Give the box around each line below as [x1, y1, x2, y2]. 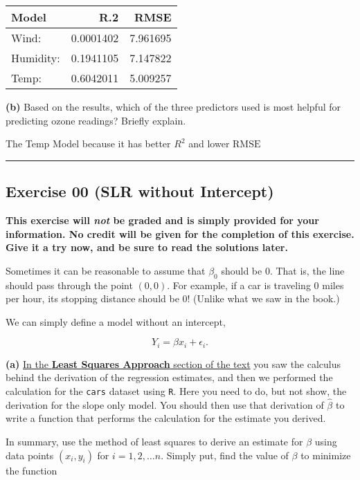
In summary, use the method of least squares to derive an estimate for [6, 434, 303, 449]
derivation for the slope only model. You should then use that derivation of [6, 397, 324, 412]
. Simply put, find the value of [161, 447, 289, 462]
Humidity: [11, 50, 60, 66]
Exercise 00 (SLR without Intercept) [6, 181, 274, 202]
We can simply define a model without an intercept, [6, 314, 226, 329]
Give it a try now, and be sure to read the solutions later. [6, 240, 288, 255]
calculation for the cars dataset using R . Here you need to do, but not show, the [6, 383, 347, 398]
